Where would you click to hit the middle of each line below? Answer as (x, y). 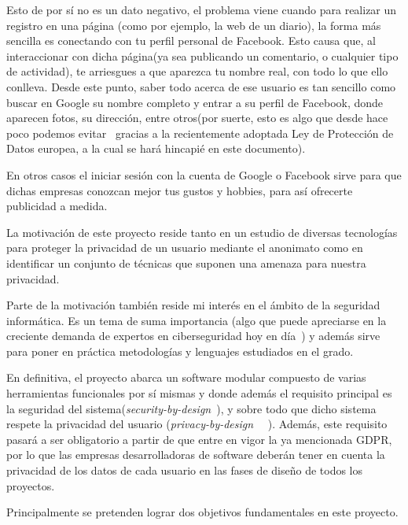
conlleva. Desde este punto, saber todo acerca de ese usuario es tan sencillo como (201, 86)
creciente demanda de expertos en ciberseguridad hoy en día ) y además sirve (193, 336)
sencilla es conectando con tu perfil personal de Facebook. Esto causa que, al (191, 41)
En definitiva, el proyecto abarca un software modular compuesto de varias (186, 377)
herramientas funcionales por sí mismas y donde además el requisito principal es (199, 393)
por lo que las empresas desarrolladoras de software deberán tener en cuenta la (196, 455)
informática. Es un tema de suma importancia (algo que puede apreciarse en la (197, 320)
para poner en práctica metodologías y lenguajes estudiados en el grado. (180, 351)
